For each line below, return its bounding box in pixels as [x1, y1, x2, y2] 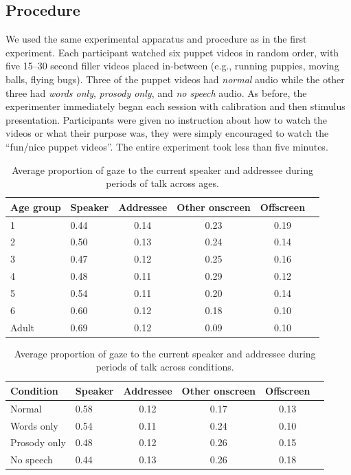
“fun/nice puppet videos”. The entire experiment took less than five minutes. [5, 139, 328, 153]
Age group [10, 199, 61, 214]
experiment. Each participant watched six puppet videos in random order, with [5, 45, 339, 59]
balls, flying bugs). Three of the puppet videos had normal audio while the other [5, 71, 345, 86]
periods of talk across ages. [106, 176, 219, 190]
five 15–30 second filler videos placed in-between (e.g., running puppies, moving [5, 58, 339, 73]
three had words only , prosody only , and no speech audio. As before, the [5, 85, 307, 100]
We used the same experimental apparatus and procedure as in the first [5, 32, 307, 46]
